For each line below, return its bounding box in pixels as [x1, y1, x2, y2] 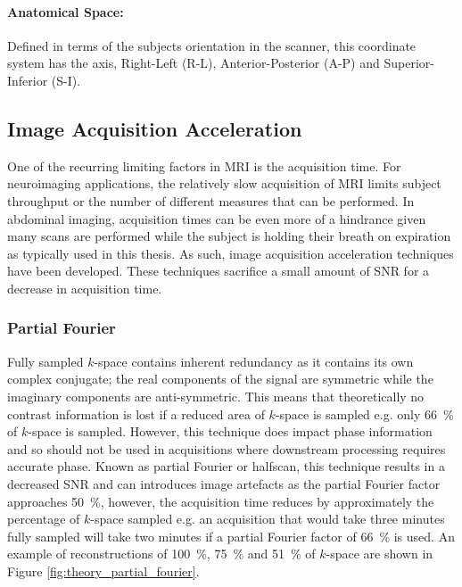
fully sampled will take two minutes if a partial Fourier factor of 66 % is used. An [7, 526, 455, 545]
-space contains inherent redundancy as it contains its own [94, 351, 414, 370]
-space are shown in [326, 544, 433, 563]
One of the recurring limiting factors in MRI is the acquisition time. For [7, 156, 401, 175]
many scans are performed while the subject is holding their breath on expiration [7, 227, 451, 245]
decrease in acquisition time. [7, 278, 162, 297]
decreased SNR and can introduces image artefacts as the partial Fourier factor [7, 474, 441, 492]
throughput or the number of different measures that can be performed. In [7, 191, 415, 210]
